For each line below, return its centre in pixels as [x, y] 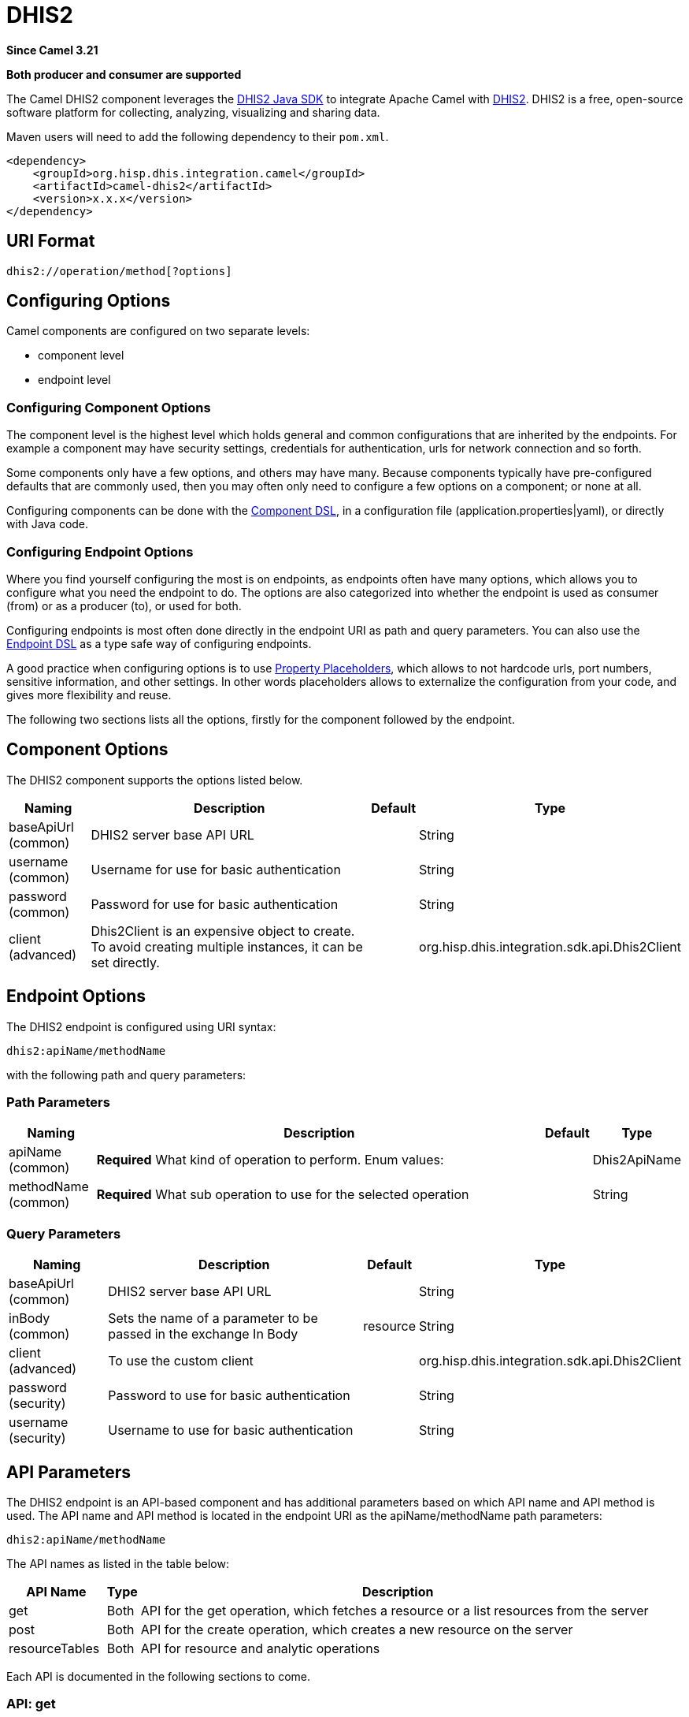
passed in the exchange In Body [203, 1334]
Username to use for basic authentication [231, 1430]
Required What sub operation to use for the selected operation [283, 1195]
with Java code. [48, 524]
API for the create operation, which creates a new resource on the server [357, 1629]
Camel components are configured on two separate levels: [158, 331]
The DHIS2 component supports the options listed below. [155, 780]
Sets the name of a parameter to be [213, 1318]
